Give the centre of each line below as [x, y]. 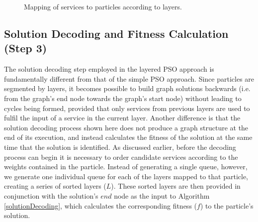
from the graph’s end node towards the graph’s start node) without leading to [123, 98]
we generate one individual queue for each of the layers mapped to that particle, [126, 176]
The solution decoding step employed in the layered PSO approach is [109, 69]
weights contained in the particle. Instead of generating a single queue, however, [126, 166]
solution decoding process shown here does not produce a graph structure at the [126, 127]
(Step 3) [26, 48]
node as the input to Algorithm [162, 195]
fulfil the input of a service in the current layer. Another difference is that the [122, 118]
